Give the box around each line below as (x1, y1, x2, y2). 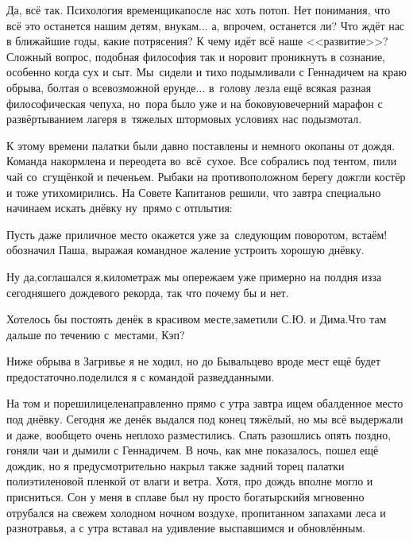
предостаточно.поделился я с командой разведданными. (6, 368, 275, 384)
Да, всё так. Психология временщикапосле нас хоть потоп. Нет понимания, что (6, 2, 391, 17)
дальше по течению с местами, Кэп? (6, 326, 185, 342)
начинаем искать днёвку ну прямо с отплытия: (6, 199, 233, 216)
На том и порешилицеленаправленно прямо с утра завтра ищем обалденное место (6, 395, 403, 412)
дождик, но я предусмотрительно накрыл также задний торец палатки (6, 457, 345, 473)
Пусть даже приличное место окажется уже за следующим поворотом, (6, 226, 349, 242)
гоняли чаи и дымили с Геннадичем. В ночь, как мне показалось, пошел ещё (6, 442, 379, 458)
